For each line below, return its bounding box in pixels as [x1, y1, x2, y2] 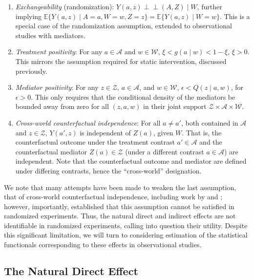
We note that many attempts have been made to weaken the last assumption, [4, 182, 236, 192]
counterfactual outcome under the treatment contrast [15, 137, 175, 147]
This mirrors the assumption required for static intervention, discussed [15, 56, 227, 66]
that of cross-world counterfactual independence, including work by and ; [4, 192, 223, 202]
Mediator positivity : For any [15, 82, 99, 92]
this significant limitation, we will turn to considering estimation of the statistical [4, 230, 248, 240]
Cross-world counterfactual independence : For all [15, 117, 161, 128]
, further [197, 1, 222, 11]
